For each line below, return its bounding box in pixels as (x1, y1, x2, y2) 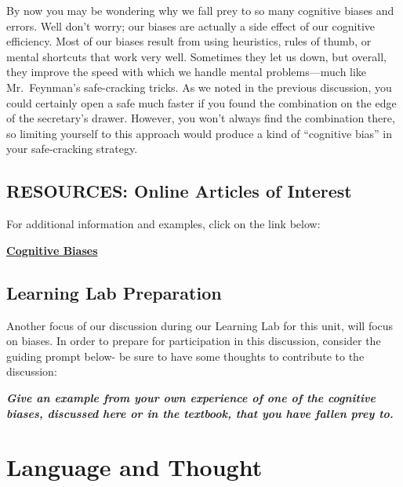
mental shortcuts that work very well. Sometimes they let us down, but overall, (6, 48, 387, 64)
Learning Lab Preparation (6, 280, 222, 304)
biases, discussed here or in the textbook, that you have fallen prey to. (6, 405, 394, 421)
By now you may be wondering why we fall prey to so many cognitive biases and (6, 2, 394, 18)
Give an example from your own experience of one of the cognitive (6, 389, 376, 405)
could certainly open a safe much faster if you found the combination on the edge (6, 94, 397, 111)
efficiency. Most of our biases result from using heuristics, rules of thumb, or (6, 33, 372, 49)
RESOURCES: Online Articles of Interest (6, 179, 352, 203)
